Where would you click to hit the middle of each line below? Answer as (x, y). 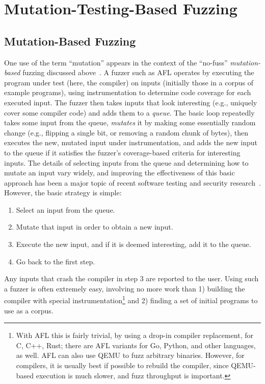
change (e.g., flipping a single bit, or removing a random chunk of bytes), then (126, 132)
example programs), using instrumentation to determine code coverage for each (128, 92)
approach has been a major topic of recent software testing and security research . (132, 182)
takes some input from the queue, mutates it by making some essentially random (130, 122)
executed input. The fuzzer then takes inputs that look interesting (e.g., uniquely (131, 102)
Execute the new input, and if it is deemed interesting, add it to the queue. (134, 244)
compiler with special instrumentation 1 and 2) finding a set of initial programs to (131, 300)
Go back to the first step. (56, 261)
